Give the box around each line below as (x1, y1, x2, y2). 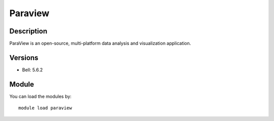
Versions (9, 53, 39, 62)
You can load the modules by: (9, 93, 72, 99)
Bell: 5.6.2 (22, 66, 43, 73)
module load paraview (18, 105, 72, 111)
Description (9, 27, 48, 35)
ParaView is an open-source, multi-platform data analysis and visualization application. (9, 41, 191, 47)
